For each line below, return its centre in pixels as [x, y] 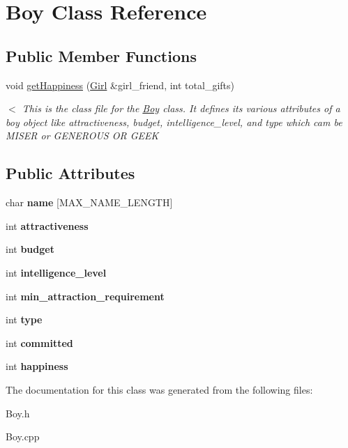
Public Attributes [70, 173]
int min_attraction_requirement [85, 296]
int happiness [37, 366]
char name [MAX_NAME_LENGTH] [89, 202]
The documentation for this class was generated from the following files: [159, 389]
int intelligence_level [56, 272]
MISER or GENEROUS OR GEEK [82, 136]
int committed [39, 342]
